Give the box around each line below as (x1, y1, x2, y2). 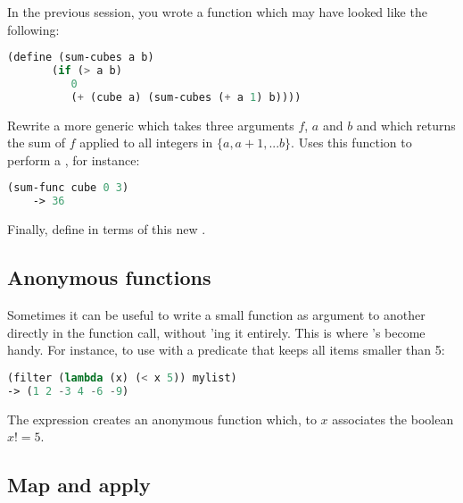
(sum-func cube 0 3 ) (7, 181, 129, 195)
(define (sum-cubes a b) (7, 51, 154, 64)
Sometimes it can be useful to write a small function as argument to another (7, 306, 426, 324)
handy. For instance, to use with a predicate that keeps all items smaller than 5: (7, 340, 445, 359)
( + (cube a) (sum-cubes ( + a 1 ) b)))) (70, 90, 302, 104)
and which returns (356, 115, 456, 134)
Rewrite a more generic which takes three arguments (7, 115, 294, 134)
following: (7, 20, 60, 38)
